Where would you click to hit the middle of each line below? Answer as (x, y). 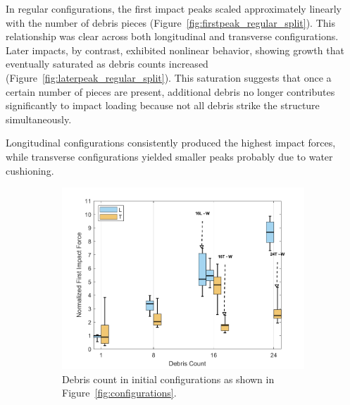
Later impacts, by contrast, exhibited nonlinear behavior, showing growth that (175, 50)
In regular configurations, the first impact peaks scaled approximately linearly (174, 8)
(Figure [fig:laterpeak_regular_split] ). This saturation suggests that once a (169, 77)
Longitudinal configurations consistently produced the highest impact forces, (171, 143)
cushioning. (30, 170)
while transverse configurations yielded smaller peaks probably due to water (169, 156)
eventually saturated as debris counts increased (107, 64)
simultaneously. (39, 119)
